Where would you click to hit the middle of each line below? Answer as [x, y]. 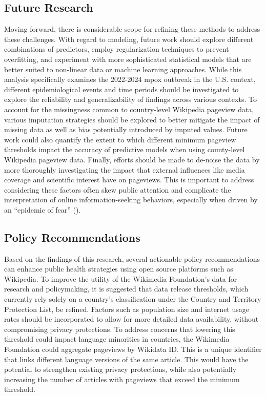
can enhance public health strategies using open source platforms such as [119, 269]
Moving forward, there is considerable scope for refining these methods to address [132, 29]
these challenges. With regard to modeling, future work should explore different [129, 39]
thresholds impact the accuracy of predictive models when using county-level [125, 149]
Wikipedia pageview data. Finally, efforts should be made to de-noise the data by [132, 159]
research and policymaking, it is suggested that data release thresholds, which [126, 289]
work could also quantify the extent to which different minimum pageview [120, 139]
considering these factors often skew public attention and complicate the [118, 189]
